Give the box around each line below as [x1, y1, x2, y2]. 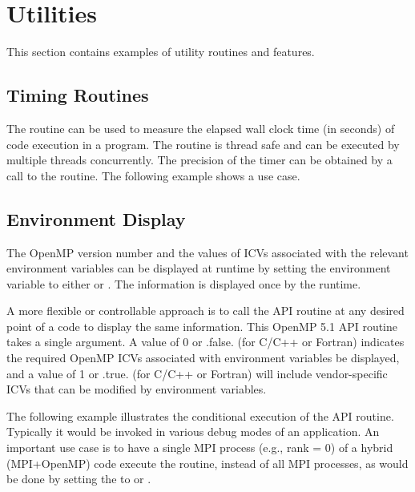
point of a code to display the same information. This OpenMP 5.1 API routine [6, 317, 398, 334]
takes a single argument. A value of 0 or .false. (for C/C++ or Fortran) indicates [6, 333, 405, 350]
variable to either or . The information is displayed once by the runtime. [6, 275, 361, 292]
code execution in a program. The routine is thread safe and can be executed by [6, 135, 400, 152]
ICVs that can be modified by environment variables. [6, 381, 267, 397]
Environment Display [6, 206, 186, 231]
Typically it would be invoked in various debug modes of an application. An [6, 423, 380, 440]
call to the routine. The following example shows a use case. [6, 167, 300, 183]
